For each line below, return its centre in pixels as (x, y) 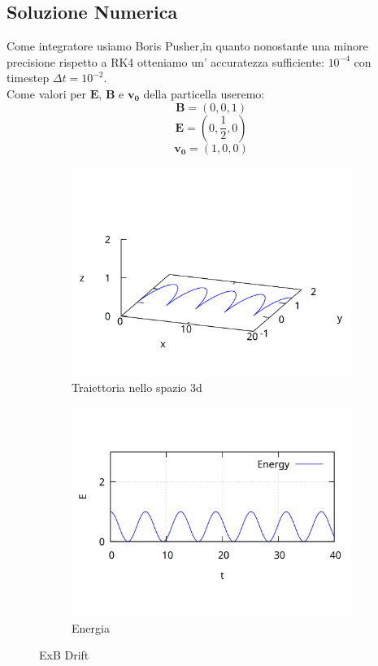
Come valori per (47, 93)
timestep (28, 78)
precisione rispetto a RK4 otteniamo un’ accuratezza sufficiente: (165, 61)
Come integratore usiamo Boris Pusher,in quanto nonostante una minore (187, 46)
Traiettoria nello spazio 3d (137, 387)
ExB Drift (64, 655)
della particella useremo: (204, 93)
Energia (91, 627)
